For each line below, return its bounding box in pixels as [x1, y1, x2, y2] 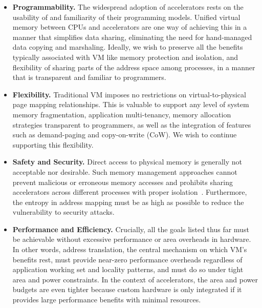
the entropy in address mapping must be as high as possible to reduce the [12, 196, 244, 207]
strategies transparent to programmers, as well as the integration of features [12, 119, 251, 130]
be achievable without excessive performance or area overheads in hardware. [12, 234, 251, 244]
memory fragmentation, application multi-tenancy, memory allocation [12, 109, 231, 119]
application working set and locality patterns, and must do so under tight [12, 264, 244, 275]
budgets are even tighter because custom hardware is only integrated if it [12, 284, 242, 295]
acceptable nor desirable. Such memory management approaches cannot [12, 166, 237, 177]
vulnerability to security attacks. [12, 207, 115, 217]
